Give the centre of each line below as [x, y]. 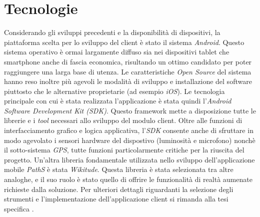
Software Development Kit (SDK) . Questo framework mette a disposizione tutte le [130, 110]
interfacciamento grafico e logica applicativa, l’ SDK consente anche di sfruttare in [129, 130]
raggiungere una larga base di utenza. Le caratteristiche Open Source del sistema [128, 71]
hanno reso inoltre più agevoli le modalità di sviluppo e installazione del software [128, 81]
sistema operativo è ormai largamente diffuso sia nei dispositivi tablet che [117, 52]
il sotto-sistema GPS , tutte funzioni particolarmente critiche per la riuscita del [124, 150]
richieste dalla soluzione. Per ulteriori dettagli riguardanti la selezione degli [119, 189]
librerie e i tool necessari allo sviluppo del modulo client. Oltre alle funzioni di [123, 120]
